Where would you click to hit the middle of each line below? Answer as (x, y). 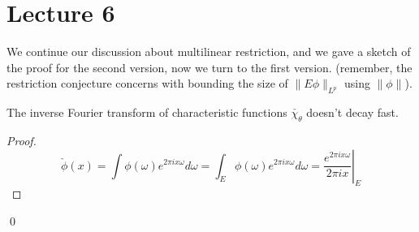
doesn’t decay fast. (352, 112)
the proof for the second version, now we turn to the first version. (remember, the (209, 67)
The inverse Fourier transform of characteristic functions (147, 112)
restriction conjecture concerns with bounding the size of (147, 83)
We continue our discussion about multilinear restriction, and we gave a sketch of (209, 52)
